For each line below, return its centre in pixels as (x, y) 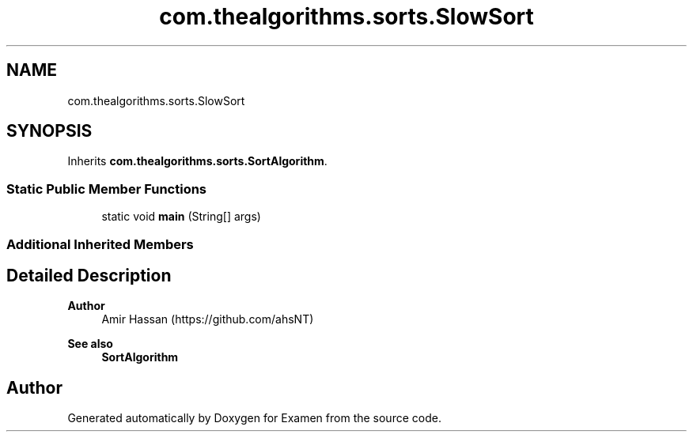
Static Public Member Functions (107, 189)
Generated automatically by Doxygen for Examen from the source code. (254, 418)
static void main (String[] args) (181, 217)
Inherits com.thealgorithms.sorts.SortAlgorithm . (197, 161)
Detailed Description (89, 275)
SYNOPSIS (49, 131)
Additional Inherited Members (100, 244)
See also (90, 344)
